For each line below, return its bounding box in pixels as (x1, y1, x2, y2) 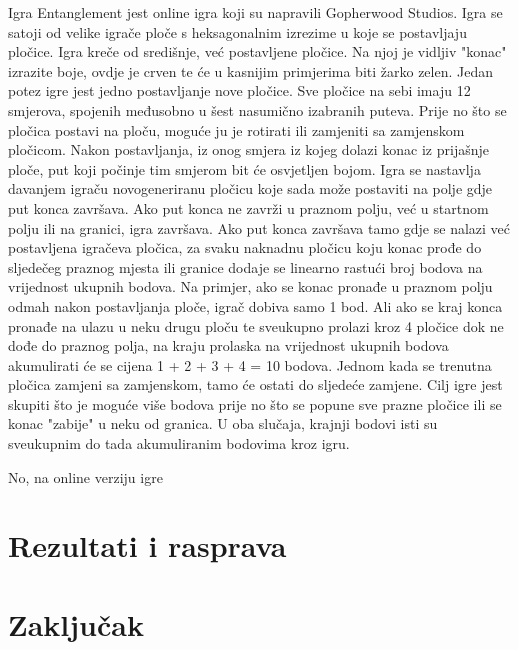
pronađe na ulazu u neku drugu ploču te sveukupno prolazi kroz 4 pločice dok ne (8, 315, 504, 336)
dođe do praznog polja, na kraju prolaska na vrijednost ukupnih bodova (8, 335, 449, 356)
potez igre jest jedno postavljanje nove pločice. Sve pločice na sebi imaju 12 (8, 80, 471, 101)
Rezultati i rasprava (8, 525, 287, 566)
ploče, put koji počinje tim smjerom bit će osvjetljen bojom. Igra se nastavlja (8, 158, 481, 179)
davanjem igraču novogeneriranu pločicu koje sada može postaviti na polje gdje (8, 178, 493, 199)
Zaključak (8, 603, 144, 644)
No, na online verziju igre (8, 466, 163, 487)
